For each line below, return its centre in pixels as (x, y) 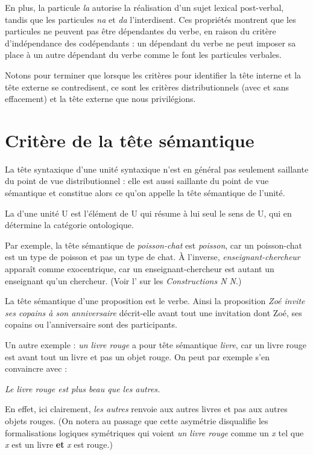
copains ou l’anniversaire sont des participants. (91, 324)
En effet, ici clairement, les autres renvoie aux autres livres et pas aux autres (146, 409)
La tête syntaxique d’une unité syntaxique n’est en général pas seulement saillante (157, 169)
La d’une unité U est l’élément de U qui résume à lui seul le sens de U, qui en (148, 213)
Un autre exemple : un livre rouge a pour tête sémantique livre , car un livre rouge (156, 345)
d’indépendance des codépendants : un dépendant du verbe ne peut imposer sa (150, 43)
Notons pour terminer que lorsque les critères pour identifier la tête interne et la (153, 75)
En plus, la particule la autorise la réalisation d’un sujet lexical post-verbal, (144, 7)
